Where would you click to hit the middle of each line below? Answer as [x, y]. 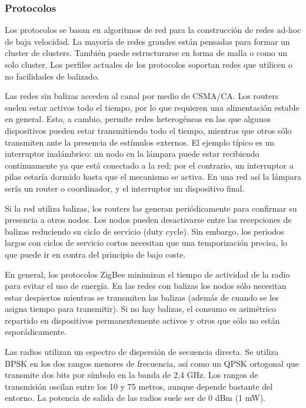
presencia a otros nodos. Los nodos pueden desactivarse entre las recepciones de [148, 220]
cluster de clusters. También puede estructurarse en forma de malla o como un [146, 53]
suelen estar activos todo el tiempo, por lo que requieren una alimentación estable [152, 107]
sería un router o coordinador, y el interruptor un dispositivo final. [125, 188]
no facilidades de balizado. [52, 76]
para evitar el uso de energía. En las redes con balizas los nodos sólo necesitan [146, 286]
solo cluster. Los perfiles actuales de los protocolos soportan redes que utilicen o [149, 64]
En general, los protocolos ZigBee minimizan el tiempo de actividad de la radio [147, 274]
